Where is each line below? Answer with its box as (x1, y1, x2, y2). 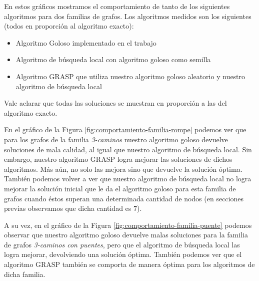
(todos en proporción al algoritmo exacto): (4, 21, 134, 31)
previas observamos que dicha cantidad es (4, 203, 131, 213)
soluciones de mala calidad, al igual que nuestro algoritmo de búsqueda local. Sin (4, 144, 252, 154)
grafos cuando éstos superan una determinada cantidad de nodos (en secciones (4, 193, 243, 203)
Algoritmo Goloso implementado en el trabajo (15, 37, 156, 48)
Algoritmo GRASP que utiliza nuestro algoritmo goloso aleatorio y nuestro (15, 71, 245, 81)
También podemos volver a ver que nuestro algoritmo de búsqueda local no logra (4, 173, 251, 184)
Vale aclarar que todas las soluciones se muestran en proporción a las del (4, 98, 227, 108)
